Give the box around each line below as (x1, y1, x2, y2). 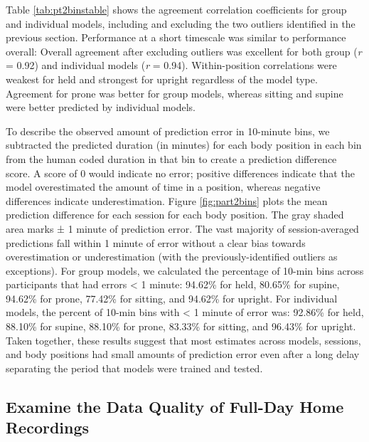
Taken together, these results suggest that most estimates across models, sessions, (6, 332, 361, 347)
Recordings (6, 416, 90, 438)
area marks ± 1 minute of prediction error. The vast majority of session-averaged (6, 221, 359, 236)
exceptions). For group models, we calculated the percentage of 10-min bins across (6, 263, 364, 278)
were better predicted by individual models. (6, 100, 196, 115)
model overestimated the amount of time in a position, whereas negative (6, 179, 321, 194)
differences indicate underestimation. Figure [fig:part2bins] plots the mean (6, 193, 328, 208)
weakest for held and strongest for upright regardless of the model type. (6, 71, 318, 86)
